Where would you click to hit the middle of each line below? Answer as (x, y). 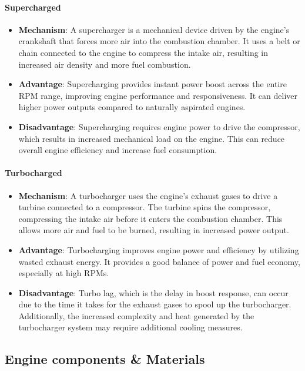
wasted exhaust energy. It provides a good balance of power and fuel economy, (159, 261)
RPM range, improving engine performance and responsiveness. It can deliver (158, 95)
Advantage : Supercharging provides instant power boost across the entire (153, 84)
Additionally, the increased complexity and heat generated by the (136, 315)
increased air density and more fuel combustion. (105, 64)
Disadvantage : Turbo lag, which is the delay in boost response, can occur (153, 292)
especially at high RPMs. (64, 273)
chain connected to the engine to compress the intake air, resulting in (143, 52)
